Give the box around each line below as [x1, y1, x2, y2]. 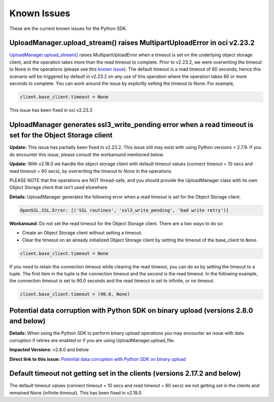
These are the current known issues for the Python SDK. [9, 25, 127, 32]
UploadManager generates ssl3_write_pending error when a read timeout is [9, 120, 254, 129]
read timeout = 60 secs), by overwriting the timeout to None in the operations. [9, 168, 173, 174]
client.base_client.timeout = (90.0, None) [20, 291, 130, 297]
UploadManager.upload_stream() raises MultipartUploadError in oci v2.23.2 [9, 39, 255, 47]
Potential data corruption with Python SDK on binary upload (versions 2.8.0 [9, 306, 253, 315]
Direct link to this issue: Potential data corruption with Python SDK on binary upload [9, 356, 186, 362]
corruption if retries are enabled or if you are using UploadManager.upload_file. [9, 337, 175, 343]
